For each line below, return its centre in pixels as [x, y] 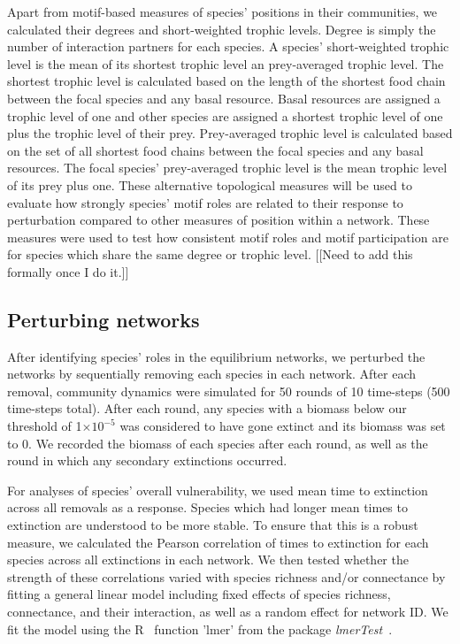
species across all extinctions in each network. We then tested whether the [208, 560]
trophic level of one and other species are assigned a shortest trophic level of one [225, 115]
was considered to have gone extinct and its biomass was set [283, 426]
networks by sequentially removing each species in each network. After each [212, 374]
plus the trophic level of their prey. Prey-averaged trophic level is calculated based [230, 133]
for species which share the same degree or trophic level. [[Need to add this [210, 254]
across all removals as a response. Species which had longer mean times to [207, 507]
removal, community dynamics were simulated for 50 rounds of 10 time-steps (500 [229, 391]
